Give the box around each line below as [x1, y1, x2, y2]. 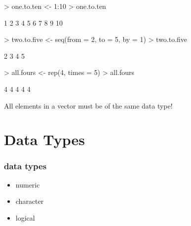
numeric [15, 179, 40, 189]
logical [15, 212, 35, 223]
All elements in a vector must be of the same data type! [4, 100, 173, 111]
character [15, 196, 44, 206]
